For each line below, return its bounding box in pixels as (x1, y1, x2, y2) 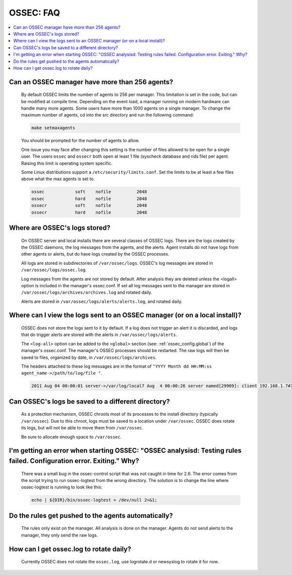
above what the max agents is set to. (21, 176, 95, 182)
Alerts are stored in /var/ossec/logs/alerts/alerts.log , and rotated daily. (21, 298, 182, 304)
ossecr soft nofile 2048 (31, 203, 147, 208)
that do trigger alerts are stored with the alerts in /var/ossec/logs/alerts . (21, 332, 178, 338)
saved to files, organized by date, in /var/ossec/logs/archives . (21, 354, 157, 360)
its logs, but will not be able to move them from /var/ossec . (21, 425, 144, 431)
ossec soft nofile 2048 (31, 189, 147, 195)
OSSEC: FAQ (9, 7, 60, 18)
